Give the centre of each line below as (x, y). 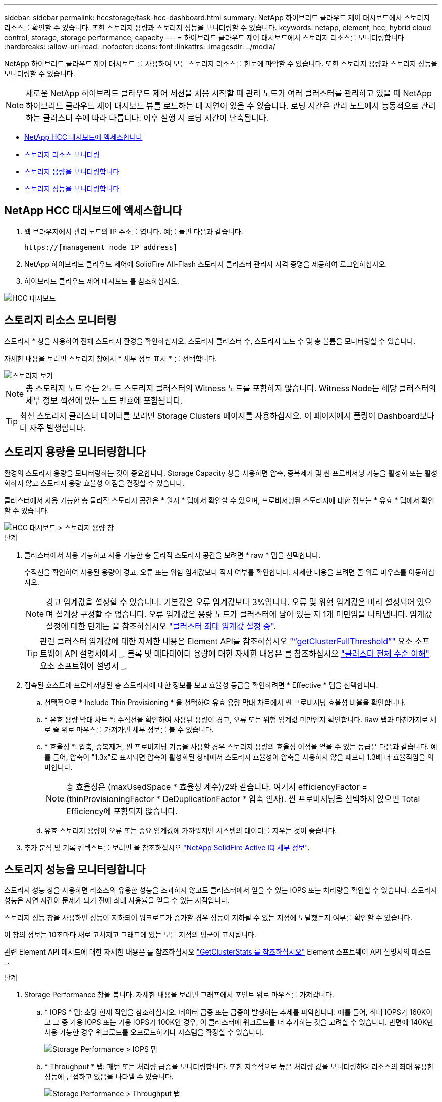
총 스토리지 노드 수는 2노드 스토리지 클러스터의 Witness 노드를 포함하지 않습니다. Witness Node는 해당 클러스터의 (231, 388)
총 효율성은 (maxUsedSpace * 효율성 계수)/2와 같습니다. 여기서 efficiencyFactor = (217, 787)
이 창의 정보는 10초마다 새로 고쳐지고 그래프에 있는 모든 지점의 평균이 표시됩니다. (130, 935)
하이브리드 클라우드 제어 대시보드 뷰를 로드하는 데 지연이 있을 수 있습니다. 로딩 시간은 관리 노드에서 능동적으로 (222, 106)
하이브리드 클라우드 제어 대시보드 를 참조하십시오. (102, 281)
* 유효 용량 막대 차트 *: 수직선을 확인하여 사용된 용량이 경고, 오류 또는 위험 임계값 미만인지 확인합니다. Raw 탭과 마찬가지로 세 (241, 719)
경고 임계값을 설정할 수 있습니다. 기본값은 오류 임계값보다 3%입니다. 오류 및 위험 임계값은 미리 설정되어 (230, 602)
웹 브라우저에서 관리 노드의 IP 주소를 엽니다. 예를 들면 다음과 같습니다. (134, 231)
